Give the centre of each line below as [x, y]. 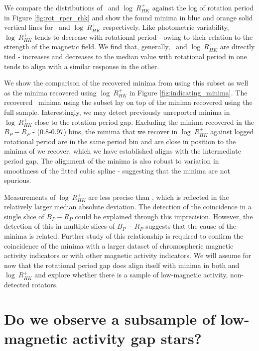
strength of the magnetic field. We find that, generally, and [96, 46]
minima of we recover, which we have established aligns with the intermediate [123, 151]
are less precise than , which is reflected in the [159, 197]
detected [17, 285]
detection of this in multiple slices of [60, 226]
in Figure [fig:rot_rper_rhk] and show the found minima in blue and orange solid [129, 17]
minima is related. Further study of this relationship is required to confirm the [124, 236]
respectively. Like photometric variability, [166, 27]
